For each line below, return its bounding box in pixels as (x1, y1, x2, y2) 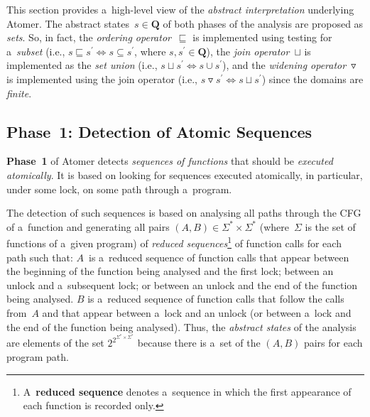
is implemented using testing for (192, 30, 332, 45)
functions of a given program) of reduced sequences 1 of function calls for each (6, 234, 342, 250)
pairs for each (303, 335, 363, 350)
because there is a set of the (137, 335, 261, 350)
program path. (6, 350, 69, 364)
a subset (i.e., (6, 43, 65, 58)
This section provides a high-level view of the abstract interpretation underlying (6, 2, 354, 16)
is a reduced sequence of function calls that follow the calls (87, 291, 344, 306)
